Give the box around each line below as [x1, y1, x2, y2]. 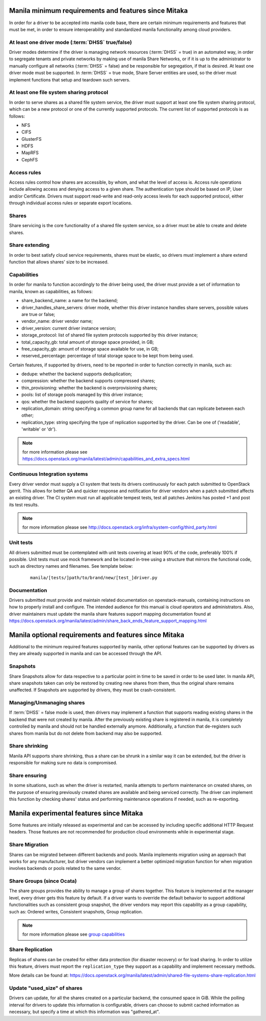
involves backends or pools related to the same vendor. [9, 865, 122, 871]
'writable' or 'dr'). [21, 426, 57, 432]
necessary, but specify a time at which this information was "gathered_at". [9, 1009, 160, 1015]
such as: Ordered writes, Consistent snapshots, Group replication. [9, 908, 143, 914]
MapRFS [21, 150, 39, 156]
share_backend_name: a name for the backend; [21, 298, 118, 304]
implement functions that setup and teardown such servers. [9, 77, 131, 82]
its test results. [9, 502, 39, 508]
